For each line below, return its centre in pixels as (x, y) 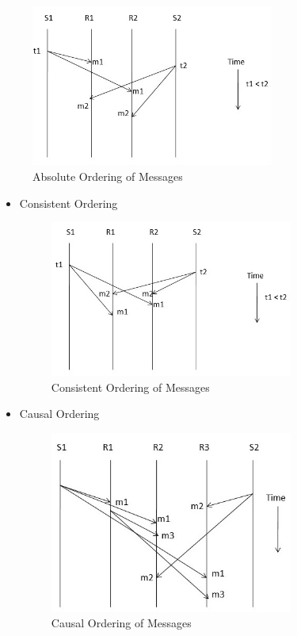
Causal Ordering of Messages (121, 623)
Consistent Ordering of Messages (130, 387)
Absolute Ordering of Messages (108, 176)
